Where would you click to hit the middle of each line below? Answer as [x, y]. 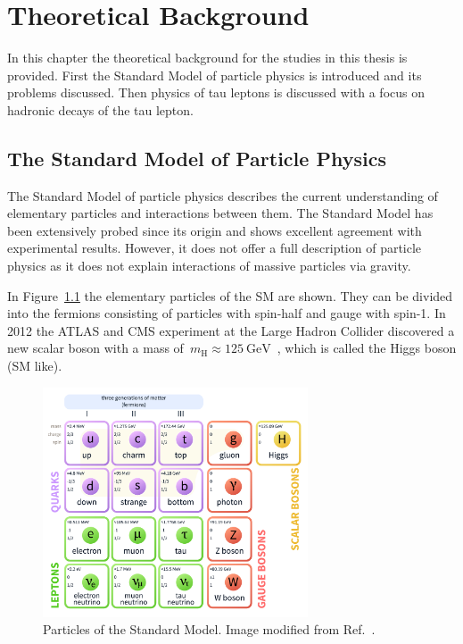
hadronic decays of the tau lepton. [100, 109]
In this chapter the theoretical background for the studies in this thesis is [207, 58]
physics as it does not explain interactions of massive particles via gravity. [209, 266]
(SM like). [35, 366]
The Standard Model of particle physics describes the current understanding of [223, 195]
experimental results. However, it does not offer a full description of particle [215, 248]
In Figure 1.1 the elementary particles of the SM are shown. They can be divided [230, 295]
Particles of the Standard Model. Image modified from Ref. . [209, 629]
